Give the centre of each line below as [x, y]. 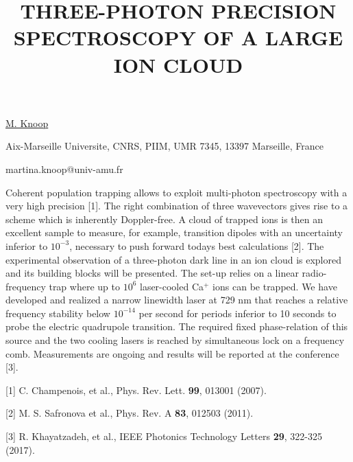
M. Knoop [27, 123]
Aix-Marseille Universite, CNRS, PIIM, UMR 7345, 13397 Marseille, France [165, 146]
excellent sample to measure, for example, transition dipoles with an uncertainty [174, 232]
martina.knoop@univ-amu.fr [64, 169]
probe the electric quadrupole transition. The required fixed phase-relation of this [177, 326]
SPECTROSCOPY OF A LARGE [178, 37]
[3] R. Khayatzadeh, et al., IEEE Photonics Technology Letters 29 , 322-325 [164, 436]
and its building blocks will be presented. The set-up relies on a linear [152, 273]
